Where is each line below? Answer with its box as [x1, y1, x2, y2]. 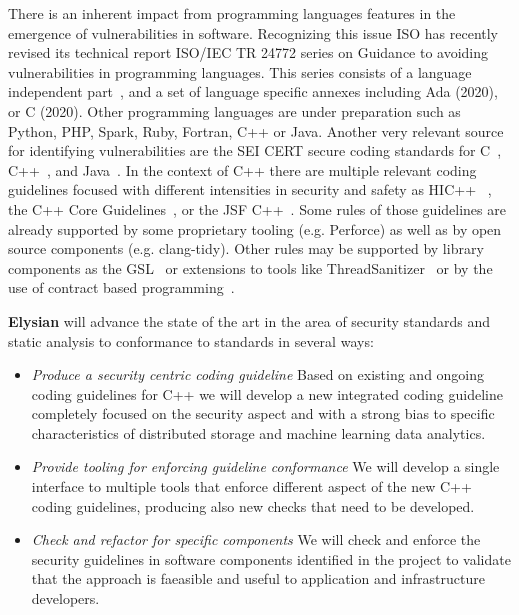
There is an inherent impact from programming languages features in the [8, 3, 456, 23]
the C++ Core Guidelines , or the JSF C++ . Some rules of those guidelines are [8, 198, 506, 219]
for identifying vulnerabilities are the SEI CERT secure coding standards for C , [8, 140, 502, 161]
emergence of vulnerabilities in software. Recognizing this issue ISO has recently [8, 22, 498, 43]
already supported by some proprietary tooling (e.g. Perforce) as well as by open [8, 218, 502, 239]
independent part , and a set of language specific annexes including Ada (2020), [8, 81, 498, 102]
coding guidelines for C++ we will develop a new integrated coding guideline [31, 383, 503, 404]
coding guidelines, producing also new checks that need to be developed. [31, 495, 475, 516]
